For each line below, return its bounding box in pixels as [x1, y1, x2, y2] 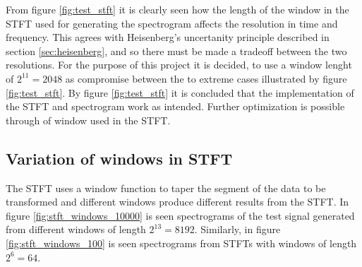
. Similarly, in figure [194, 222, 281, 237]
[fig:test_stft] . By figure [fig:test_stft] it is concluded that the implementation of [6, 85, 354, 100]
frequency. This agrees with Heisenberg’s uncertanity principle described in [6, 30, 330, 44]
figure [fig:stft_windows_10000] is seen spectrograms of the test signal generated [6, 208, 355, 222]
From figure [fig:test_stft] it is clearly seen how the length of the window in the [6, 2, 349, 16]
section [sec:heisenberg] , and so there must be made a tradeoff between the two [6, 43, 347, 58]
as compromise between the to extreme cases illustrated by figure [65, 71, 347, 85]
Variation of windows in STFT [6, 147, 233, 169]
